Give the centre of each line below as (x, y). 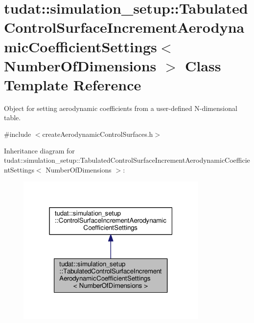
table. (12, 118)
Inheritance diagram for (39, 150)
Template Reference (73, 84)
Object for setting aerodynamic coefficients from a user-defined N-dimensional (121, 108)
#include (18, 134)
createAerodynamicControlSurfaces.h (98, 134)
